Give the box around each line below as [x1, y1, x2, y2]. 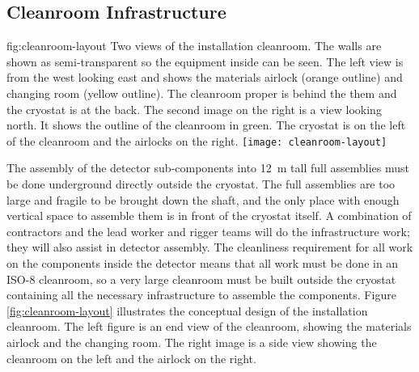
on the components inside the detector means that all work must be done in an [6, 254, 399, 271]
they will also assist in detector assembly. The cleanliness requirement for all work [6, 239, 413, 256]
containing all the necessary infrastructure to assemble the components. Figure [6, 286, 396, 303]
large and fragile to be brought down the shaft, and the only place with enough [6, 191, 400, 208]
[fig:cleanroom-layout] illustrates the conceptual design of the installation [6, 302, 368, 319]
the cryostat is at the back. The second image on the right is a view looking [6, 100, 382, 117]
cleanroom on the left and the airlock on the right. [6, 349, 256, 366]
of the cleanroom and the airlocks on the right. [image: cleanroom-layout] [6, 132, 387, 149]
